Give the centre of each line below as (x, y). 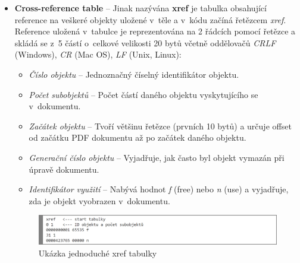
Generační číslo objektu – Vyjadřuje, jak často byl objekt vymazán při (157, 157)
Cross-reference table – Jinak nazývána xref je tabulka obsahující (140, 8)
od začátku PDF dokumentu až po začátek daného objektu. (137, 137)
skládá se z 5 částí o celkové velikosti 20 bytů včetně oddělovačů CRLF (145, 42)
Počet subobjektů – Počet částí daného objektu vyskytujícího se (143, 94)
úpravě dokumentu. (64, 169)
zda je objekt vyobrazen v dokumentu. (99, 200)
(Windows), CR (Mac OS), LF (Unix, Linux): (98, 54)
